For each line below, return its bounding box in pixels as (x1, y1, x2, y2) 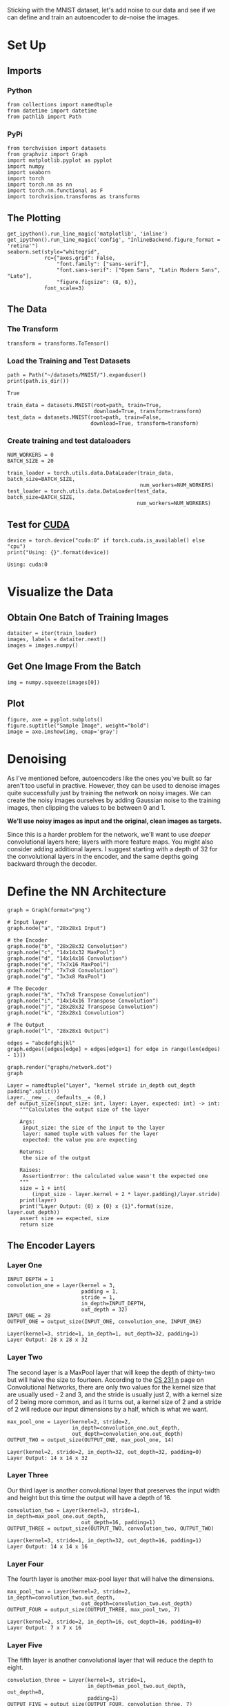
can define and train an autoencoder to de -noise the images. (7, 13, 180, 21)
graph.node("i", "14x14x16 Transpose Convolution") (7, 997, 159, 1004)
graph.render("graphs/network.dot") (7, 1063, 112, 1070)
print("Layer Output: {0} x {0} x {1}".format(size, (19, 1202, 175, 1210)
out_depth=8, (7, 1689, 45, 1696)
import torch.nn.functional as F (7, 187, 103, 194)
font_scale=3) (43, 285, 85, 292)
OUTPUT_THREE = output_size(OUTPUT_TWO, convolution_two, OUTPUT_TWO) (7, 1525, 215, 1532)
